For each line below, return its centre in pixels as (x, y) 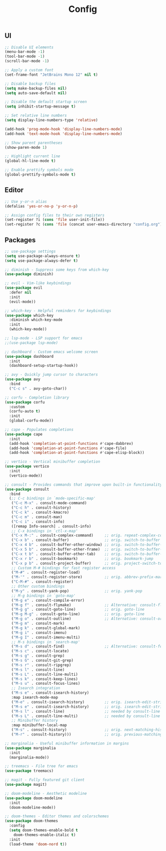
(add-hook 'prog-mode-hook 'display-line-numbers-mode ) (63, 129)
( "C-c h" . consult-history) (41, 508)
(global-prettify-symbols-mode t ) (40, 175)
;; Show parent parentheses (34, 143)
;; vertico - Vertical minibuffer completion (52, 462)
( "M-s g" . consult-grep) (38, 656)
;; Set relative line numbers (36, 115)
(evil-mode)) (23, 302)
